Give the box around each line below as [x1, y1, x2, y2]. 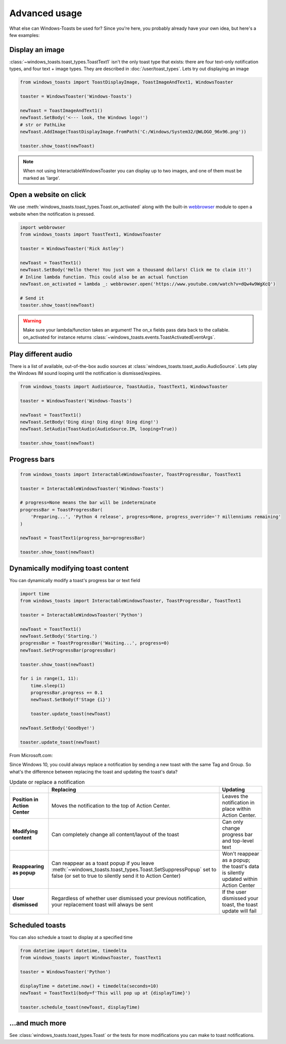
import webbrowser [20, 224, 66, 230]
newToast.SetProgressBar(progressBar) [20, 647, 116, 653]
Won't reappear [222, 850, 260, 858]
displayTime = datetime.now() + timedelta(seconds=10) [20, 983, 159, 989]
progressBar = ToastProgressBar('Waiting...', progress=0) [20, 640, 169, 646]
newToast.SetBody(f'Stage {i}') [30, 697, 111, 702]
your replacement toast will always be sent [51, 901, 154, 908]
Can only [222, 819, 244, 826]
